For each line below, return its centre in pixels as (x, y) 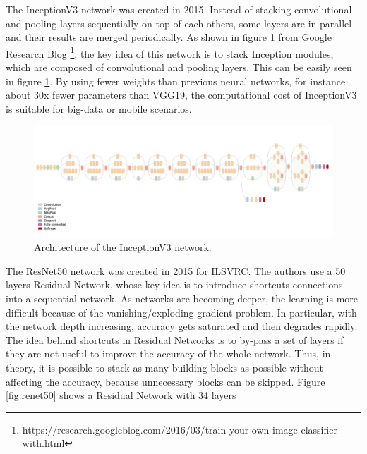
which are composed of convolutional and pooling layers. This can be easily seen (179, 67)
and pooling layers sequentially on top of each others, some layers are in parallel (179, 23)
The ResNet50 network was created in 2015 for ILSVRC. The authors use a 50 (176, 270)
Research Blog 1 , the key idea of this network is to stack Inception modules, (170, 52)
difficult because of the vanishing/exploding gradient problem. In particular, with (181, 312)
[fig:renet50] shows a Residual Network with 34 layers (121, 395)
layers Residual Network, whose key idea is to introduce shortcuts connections (174, 284)
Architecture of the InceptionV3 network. (123, 247)
